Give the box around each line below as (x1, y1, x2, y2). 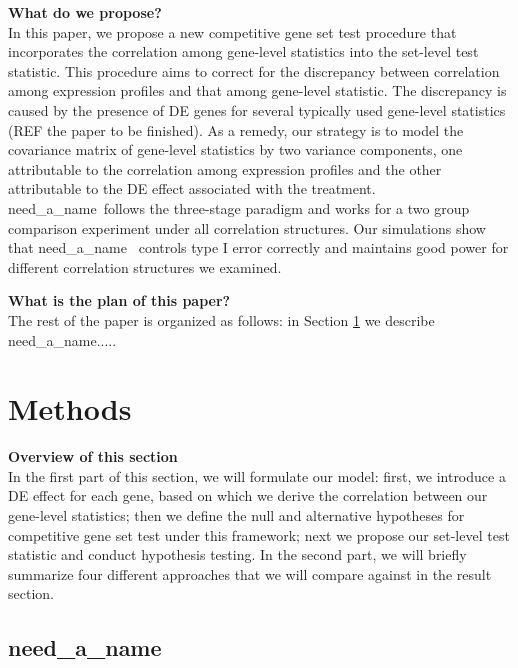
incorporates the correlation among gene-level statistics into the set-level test (8, 41, 479, 62)
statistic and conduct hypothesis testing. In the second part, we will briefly (8, 544, 467, 565)
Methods (8, 388, 132, 429)
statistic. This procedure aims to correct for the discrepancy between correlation (8, 60, 500, 81)
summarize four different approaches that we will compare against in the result (8, 563, 492, 584)
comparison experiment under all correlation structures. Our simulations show (8, 217, 486, 238)
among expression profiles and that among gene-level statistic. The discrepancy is (8, 80, 507, 101)
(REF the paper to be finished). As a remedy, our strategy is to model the (8, 119, 464, 140)
